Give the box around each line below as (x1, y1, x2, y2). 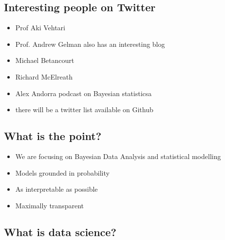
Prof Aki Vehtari (15, 22, 65, 33)
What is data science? (4, 224, 116, 239)
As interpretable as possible (15, 184, 98, 194)
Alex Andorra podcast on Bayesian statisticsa (15, 88, 152, 98)
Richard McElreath (15, 71, 73, 81)
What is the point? (4, 128, 102, 143)
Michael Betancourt (15, 55, 75, 65)
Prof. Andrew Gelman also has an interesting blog (15, 39, 165, 49)
